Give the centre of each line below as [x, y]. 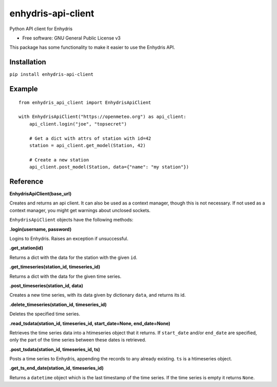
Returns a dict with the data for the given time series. [65, 276]
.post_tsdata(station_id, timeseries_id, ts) [55, 349]
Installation [28, 62]
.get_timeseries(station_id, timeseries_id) [55, 267]
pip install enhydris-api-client [52, 75]
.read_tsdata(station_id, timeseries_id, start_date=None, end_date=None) [90, 323]
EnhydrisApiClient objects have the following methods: [71, 220]
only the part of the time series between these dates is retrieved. [78, 340]
